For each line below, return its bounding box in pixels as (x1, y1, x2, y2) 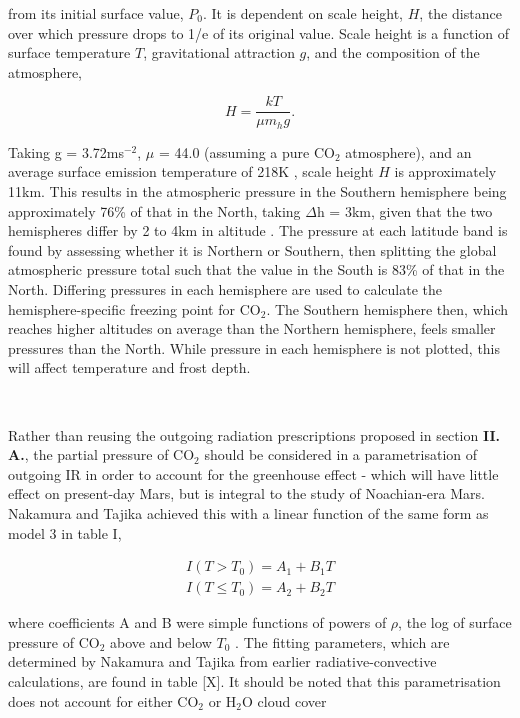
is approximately (394, 161, 497, 182)
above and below (109, 631, 212, 652)
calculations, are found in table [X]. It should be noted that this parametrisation (8, 671, 501, 692)
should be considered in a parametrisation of (204, 444, 478, 465)
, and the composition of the (306, 42, 480, 63)
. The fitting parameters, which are (235, 631, 450, 652)
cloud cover (257, 690, 327, 711)
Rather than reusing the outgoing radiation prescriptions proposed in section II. (8, 424, 501, 445)
